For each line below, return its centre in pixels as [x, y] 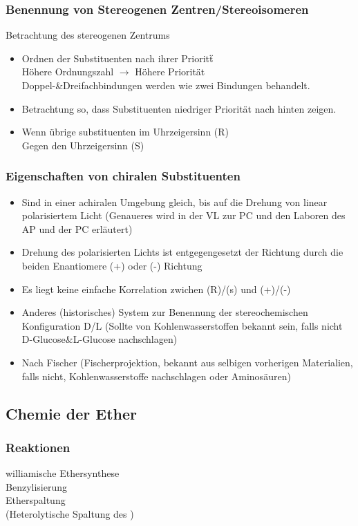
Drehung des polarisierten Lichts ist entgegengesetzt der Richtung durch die [182, 252]
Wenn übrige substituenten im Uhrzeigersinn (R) [125, 132]
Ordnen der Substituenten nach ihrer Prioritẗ [117, 58]
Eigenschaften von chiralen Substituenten [123, 176]
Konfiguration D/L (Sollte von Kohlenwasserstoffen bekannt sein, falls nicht [182, 325]
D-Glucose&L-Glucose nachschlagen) [100, 339]
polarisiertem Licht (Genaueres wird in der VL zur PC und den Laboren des [183, 215]
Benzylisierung [36, 486]
